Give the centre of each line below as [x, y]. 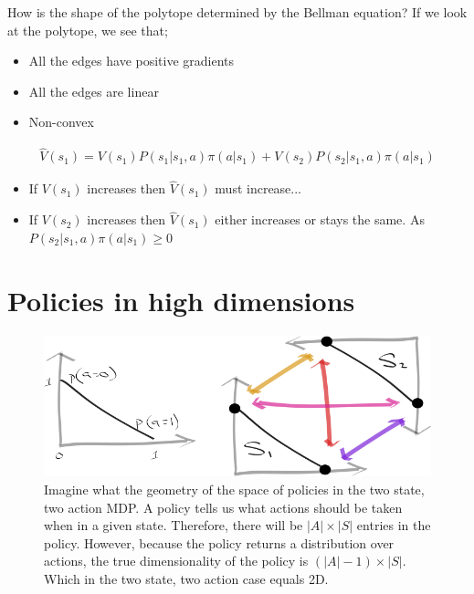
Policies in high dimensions [181, 300]
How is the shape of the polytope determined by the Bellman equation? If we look [237, 12]
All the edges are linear [94, 91]
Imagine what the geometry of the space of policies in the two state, [234, 489]
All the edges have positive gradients [132, 61]
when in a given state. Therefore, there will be [174, 525]
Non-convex [61, 122]
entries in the [394, 525]
